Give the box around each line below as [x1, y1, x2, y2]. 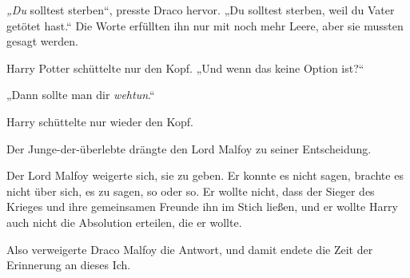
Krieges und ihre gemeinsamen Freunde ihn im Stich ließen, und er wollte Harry [6, 198, 398, 215]
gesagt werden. [6, 33, 78, 50]
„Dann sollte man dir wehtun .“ [6, 86, 155, 103]
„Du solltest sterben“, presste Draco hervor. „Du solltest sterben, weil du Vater [6, 2, 395, 18]
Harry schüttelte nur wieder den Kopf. [6, 113, 193, 129]
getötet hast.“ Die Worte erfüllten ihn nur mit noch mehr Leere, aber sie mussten [6, 17, 404, 34]
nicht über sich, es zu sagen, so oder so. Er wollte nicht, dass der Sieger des [6, 182, 375, 199]
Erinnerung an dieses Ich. [6, 256, 131, 273]
